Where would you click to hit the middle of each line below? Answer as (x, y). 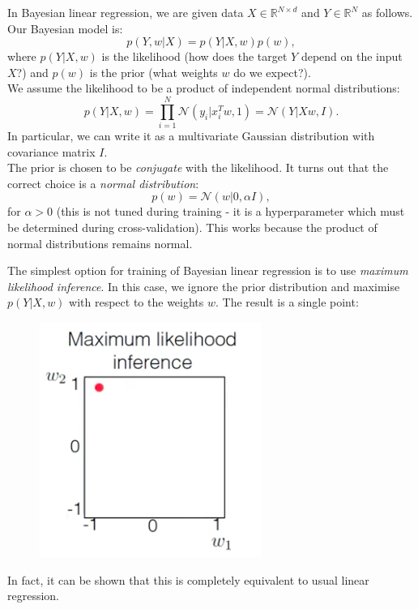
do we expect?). (272, 72)
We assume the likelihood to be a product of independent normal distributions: (204, 88)
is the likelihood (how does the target (194, 56)
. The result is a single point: (287, 302)
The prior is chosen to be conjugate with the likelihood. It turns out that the (198, 167)
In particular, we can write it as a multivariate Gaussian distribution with (191, 136)
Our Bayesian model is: (65, 28)
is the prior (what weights (154, 72)
